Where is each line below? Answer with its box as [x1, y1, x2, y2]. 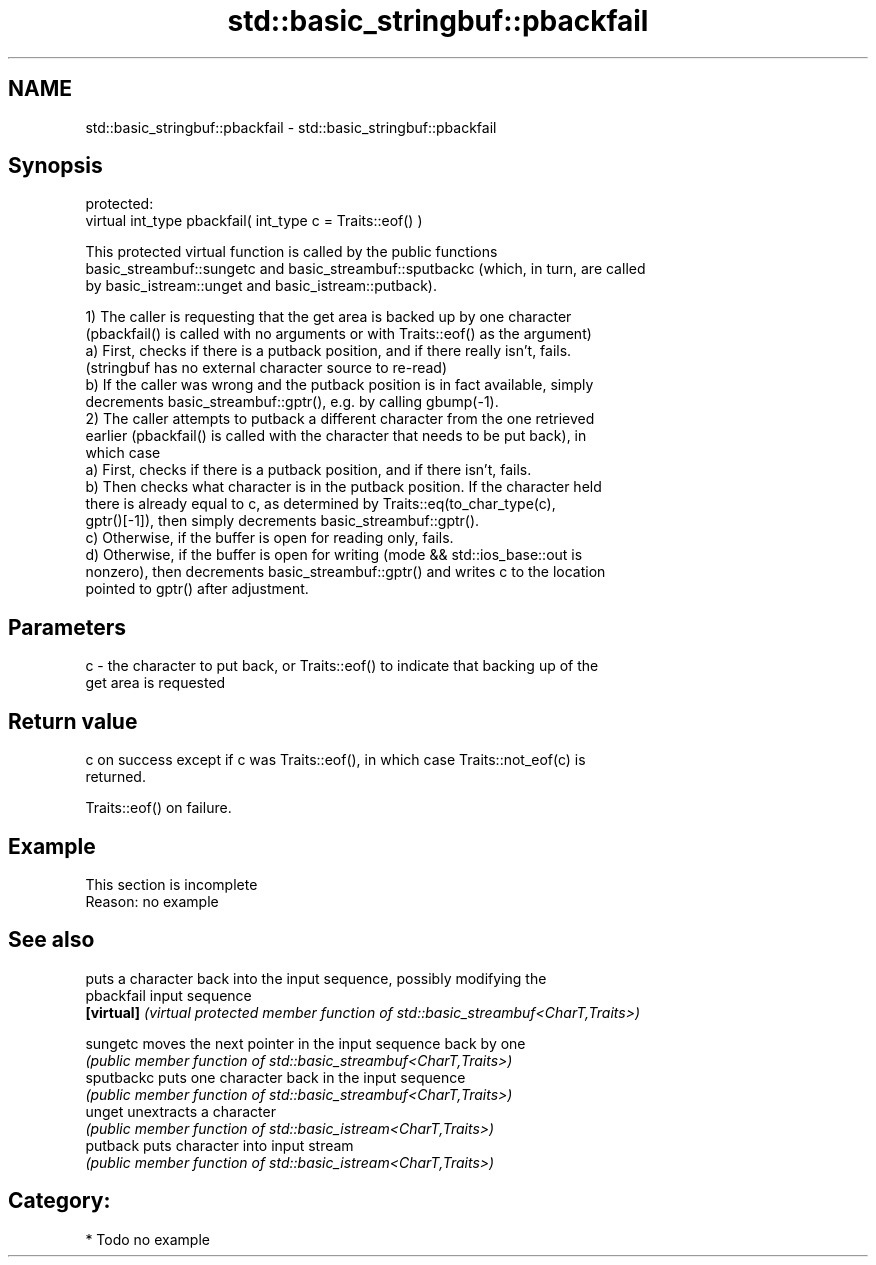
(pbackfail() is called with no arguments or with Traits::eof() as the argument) [85, 325, 592, 343]
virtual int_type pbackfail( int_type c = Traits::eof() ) [85, 212, 423, 230]
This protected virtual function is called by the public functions [85, 243, 498, 261]
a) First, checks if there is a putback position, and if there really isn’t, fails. [85, 342, 572, 360]
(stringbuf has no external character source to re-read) [85, 359, 448, 377]
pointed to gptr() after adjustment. [85, 580, 309, 598]
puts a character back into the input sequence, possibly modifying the [85, 969, 547, 987]
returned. [85, 768, 146, 786]
